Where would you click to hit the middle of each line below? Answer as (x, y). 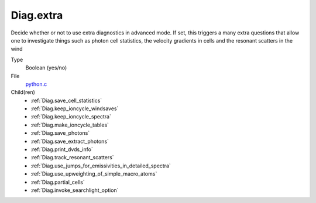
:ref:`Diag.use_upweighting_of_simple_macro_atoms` (94, 174)
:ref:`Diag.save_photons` (60, 133)
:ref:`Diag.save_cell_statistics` (66, 100)
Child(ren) (23, 92)
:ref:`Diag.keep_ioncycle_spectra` (71, 117)
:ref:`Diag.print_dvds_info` (62, 149)
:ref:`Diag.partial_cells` (58, 182)
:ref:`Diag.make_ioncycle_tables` (70, 125)
